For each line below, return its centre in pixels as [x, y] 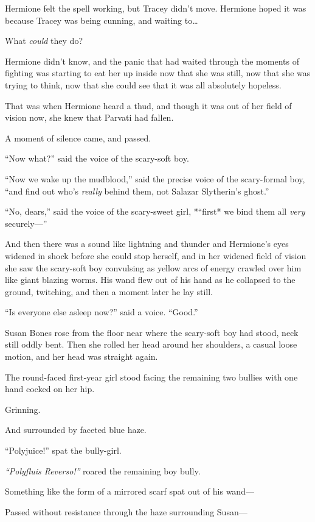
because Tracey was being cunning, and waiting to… [102, 20]
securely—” [26, 223]
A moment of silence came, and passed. [78, 138]
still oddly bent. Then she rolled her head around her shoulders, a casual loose [151, 344]
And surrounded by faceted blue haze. [76, 430]
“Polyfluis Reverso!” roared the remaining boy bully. [103, 470]
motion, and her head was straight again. [81, 356]
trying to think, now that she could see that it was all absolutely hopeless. [143, 84]
